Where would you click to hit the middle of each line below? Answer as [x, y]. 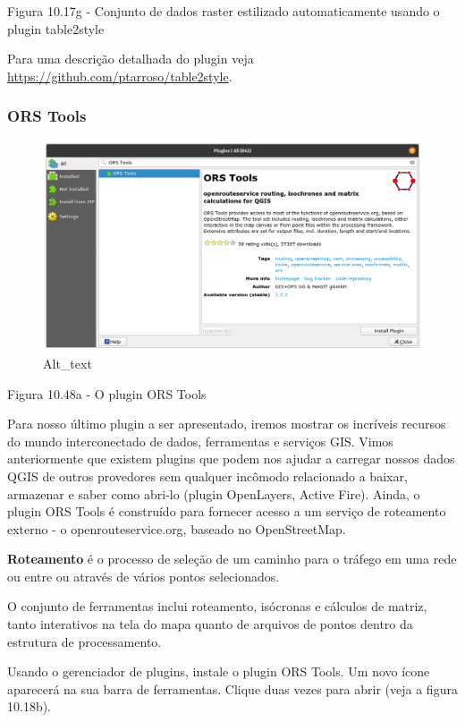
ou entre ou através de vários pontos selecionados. [144, 576]
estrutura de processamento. [85, 641]
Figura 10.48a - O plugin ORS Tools [107, 393]
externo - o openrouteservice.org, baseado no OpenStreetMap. [177, 528]
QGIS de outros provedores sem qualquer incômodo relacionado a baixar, [207, 476]
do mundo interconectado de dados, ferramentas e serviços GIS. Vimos [200, 441]
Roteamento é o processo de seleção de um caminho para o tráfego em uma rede [232, 559]
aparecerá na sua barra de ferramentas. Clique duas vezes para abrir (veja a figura [232, 688]
